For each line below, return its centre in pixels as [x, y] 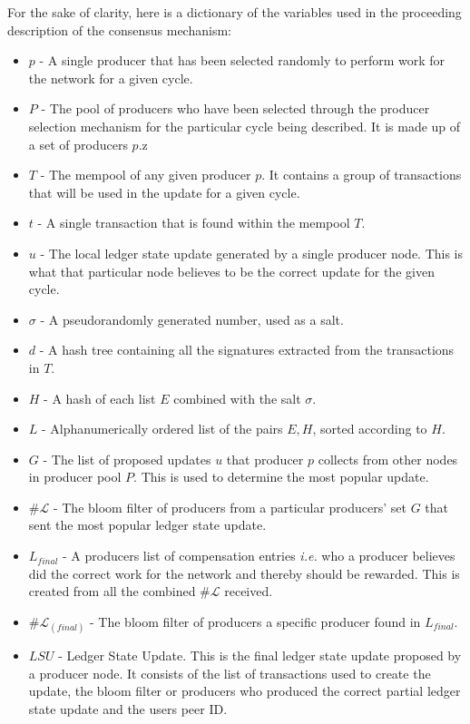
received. [249, 591]
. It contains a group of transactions [362, 175]
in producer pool [75, 477]
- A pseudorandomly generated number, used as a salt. [192, 319]
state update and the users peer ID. [128, 708]
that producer [265, 459]
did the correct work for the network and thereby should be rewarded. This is [244, 573]
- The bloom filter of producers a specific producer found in [255, 621]
